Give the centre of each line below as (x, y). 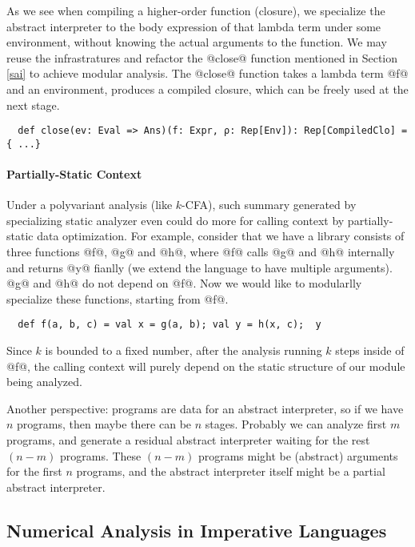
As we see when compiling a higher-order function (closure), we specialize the (196, 10)
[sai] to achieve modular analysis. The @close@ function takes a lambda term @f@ (207, 73)
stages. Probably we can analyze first (296, 424)
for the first (34, 471)
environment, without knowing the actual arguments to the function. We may (197, 42)
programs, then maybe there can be (104, 424)
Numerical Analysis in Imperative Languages (197, 530)
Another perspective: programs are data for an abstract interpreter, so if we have (205, 408)
